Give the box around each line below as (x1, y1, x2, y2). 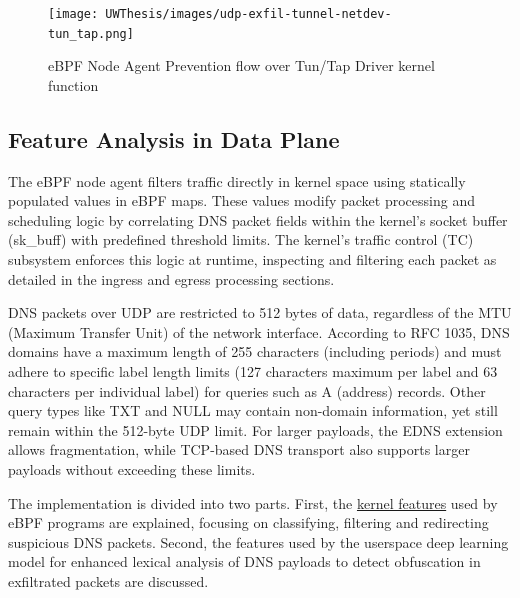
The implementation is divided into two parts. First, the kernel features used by (8, 492, 498, 513)
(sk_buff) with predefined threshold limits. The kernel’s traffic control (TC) (8, 229, 474, 250)
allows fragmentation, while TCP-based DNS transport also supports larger (8, 439, 470, 460)
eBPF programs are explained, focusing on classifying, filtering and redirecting (8, 512, 489, 533)
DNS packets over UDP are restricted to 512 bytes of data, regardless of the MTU (8, 302, 512, 323)
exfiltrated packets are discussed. (8, 570, 209, 591)
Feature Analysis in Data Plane (8, 123, 340, 154)
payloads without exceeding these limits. (8, 459, 256, 480)
